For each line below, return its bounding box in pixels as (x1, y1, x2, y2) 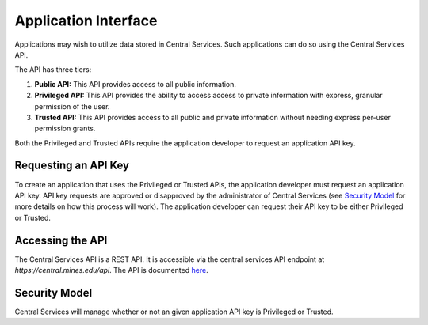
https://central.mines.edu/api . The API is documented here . (14, 266, 209, 275)
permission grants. (34, 123, 96, 134)
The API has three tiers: (14, 65, 92, 74)
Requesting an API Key (14, 159, 130, 172)
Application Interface (14, 12, 158, 29)
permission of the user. (34, 101, 110, 111)
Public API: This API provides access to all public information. (34, 79, 237, 89)
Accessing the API (14, 233, 108, 247)
